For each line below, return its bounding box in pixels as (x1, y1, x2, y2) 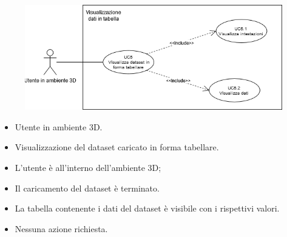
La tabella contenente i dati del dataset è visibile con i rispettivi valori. (15, 202, 280, 215)
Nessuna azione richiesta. (15, 222, 108, 235)
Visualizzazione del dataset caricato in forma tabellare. (15, 141, 219, 153)
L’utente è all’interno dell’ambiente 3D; (15, 161, 161, 173)
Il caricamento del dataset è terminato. (15, 181, 160, 194)
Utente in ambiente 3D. (15, 120, 103, 133)
